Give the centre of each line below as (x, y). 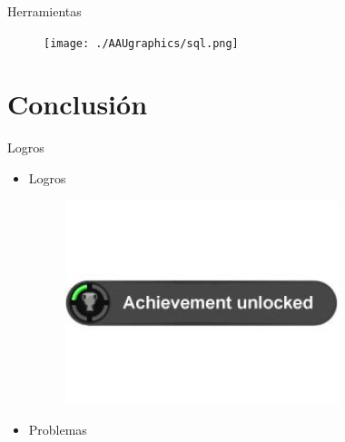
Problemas (58, 430)
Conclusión (78, 104)
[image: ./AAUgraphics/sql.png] (141, 43)
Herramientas (44, 11)
